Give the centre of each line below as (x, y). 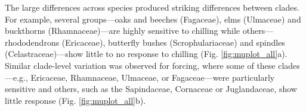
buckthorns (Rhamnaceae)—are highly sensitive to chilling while (123, 31)
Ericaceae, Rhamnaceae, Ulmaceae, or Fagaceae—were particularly (153, 77)
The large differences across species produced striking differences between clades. (152, 7)
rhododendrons (32, 42)
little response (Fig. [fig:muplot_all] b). (75, 100)
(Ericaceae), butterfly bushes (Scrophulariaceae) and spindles (173, 42)
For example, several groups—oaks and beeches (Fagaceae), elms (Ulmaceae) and (153, 19)
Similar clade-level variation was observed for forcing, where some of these (140, 65)
